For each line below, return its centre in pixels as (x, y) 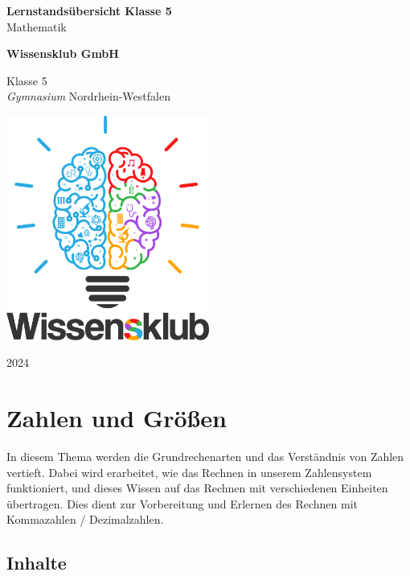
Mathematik (37, 26)
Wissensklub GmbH (63, 53)
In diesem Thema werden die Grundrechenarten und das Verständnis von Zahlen (205, 456)
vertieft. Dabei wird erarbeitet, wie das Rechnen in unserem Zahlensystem (189, 472)
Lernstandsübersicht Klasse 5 (89, 10)
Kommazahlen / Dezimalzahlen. (85, 519)
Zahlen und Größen (117, 418)
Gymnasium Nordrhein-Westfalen (88, 96)
